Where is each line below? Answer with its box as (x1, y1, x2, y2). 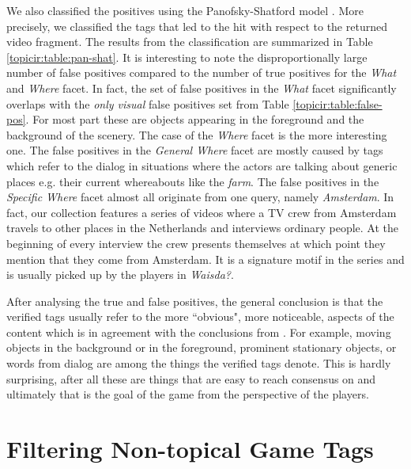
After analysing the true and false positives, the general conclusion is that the (6, 292, 383, 309)
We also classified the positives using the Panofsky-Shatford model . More (6, 2, 364, 18)
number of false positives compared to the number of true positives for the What (6, 64, 397, 81)
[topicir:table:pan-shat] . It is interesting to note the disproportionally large (6, 48, 368, 65)
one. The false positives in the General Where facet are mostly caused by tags (6, 142, 383, 158)
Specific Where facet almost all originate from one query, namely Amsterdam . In (6, 189, 394, 205)
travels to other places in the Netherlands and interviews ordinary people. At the (6, 219, 398, 236)
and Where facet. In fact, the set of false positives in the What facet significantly (6, 79, 397, 96)
